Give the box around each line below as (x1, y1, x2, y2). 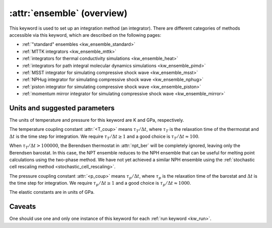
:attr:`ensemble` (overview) (9, 8, 128, 19)
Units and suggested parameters (9, 104, 115, 112)
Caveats (9, 202, 36, 211)
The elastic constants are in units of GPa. (9, 189, 95, 195)
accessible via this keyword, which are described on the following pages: (9, 32, 161, 38)
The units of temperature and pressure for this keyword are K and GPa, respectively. (9, 117, 184, 123)
